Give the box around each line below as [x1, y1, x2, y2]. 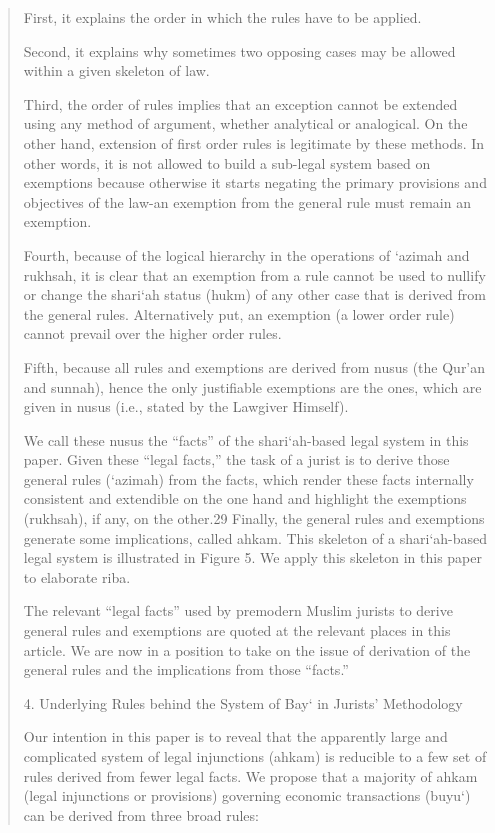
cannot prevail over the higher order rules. [23, 323, 282, 344]
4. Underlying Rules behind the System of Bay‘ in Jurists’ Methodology [23, 692, 463, 713]
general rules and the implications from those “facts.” [23, 659, 349, 680]
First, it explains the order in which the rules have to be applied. [23, 7, 422, 27]
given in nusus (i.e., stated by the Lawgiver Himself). [23, 396, 349, 417]
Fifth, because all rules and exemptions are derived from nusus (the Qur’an [23, 356, 486, 377]
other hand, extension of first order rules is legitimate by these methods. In [23, 132, 485, 153]
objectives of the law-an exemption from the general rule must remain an [23, 191, 471, 212]
